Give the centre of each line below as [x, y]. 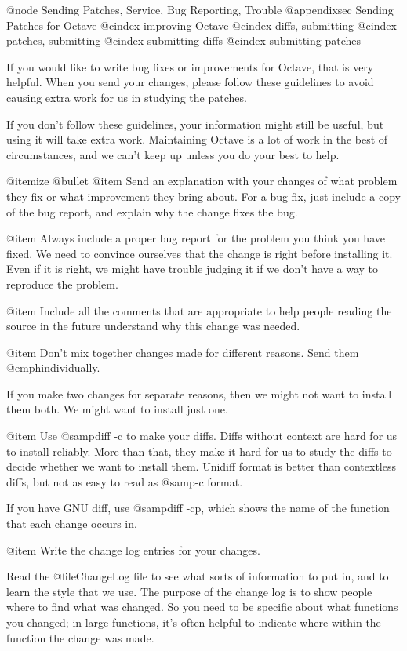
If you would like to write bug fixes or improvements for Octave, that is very [190, 66]
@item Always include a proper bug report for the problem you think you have [196, 238]
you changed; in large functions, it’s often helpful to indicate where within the [194, 622]
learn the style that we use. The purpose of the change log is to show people [189, 591]
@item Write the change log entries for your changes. [133, 549]
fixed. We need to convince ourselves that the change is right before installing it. [200, 253]
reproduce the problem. [62, 284]
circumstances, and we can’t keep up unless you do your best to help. [173, 154]
